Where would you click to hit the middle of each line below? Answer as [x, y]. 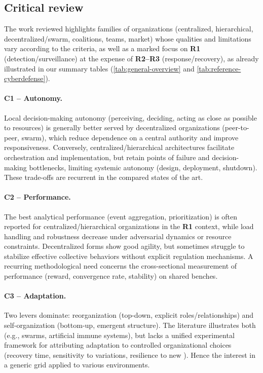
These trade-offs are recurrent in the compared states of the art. [104, 177]
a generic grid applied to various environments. [77, 365]
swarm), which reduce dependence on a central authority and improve [130, 137]
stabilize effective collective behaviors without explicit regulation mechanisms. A [129, 256]
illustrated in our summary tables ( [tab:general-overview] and [99, 68]
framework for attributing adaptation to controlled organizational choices [118, 345]
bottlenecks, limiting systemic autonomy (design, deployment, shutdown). [143, 167]
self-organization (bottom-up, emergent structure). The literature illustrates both [130, 325]
